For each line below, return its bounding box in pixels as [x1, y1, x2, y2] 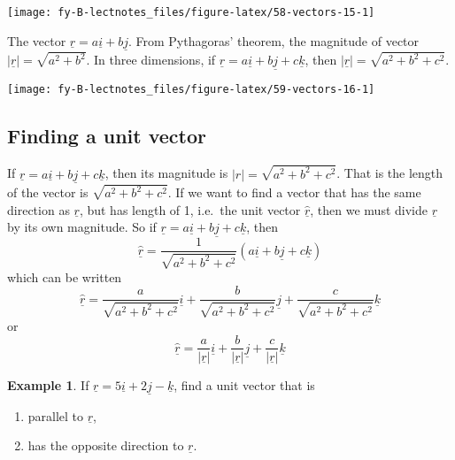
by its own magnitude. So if [7, 218, 157, 236]
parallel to [27, 406, 84, 425]
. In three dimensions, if [86, 50, 216, 69]
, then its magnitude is [104, 164, 228, 182]
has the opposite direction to [27, 436, 184, 455]
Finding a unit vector [7, 122, 207, 149]
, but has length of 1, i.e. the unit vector [79, 200, 301, 218]
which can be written [7, 267, 122, 286]
